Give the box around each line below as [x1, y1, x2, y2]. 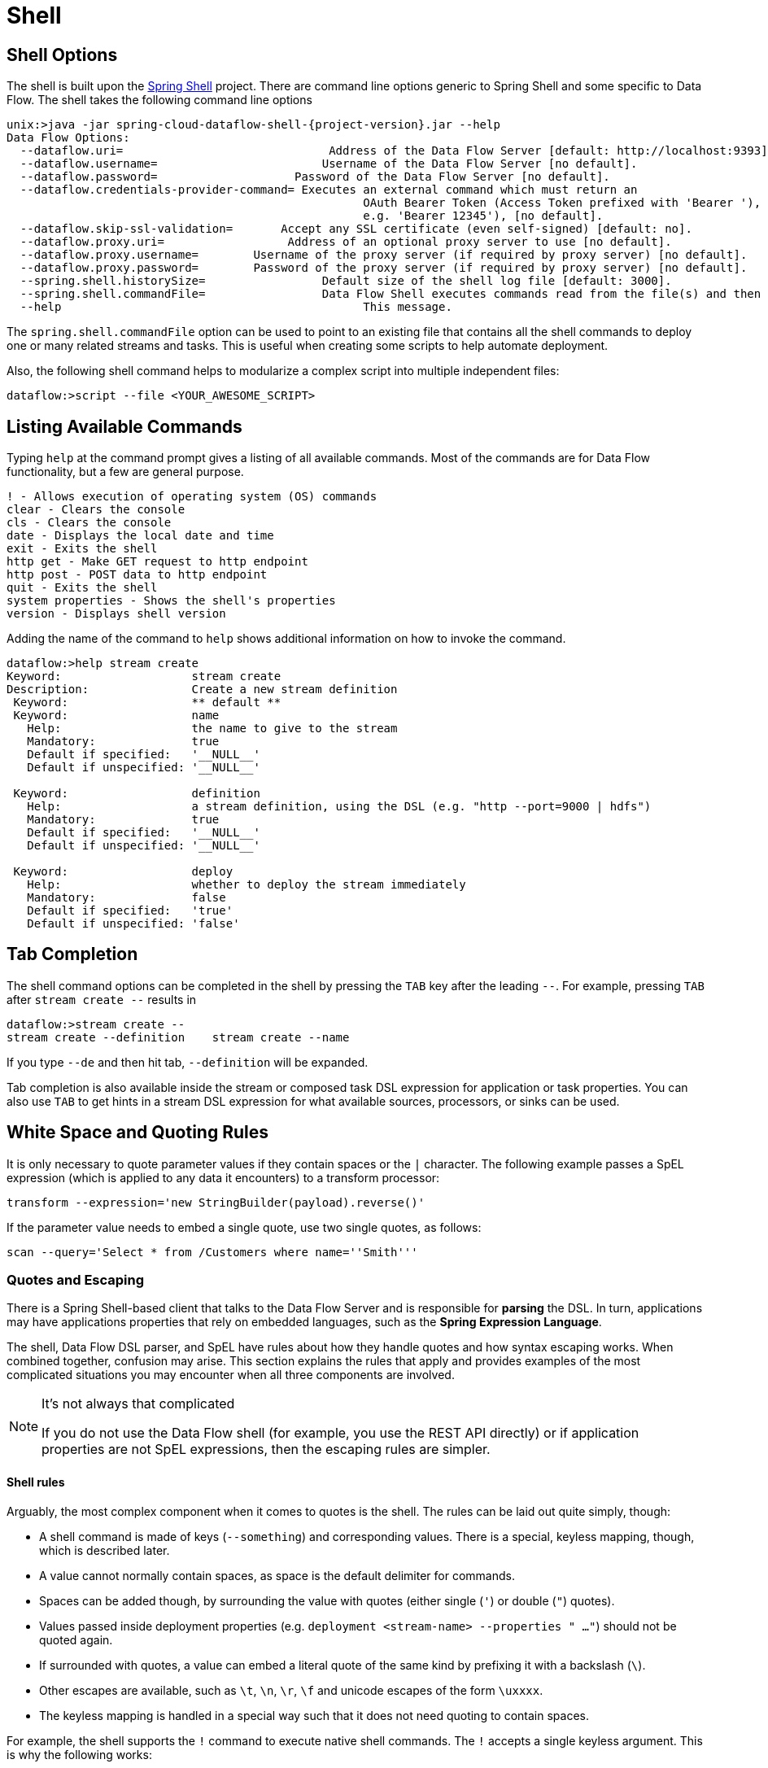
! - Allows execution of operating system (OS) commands [7, 490, 377, 504]
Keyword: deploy [13, 865, 233, 879]
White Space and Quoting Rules [7, 1122, 269, 1143]
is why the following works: [7, 1747, 152, 1761]
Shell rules [7, 1475, 65, 1490]
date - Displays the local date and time [7, 529, 274, 543]
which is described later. [39, 1543, 170, 1557]
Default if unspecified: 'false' [27, 917, 240, 931]
